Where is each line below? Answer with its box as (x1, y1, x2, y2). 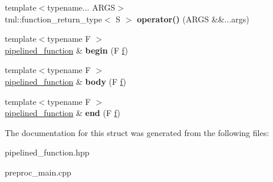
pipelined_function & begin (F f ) (5, 44, 128, 56)
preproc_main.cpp (5, 166, 71, 178)
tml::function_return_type (5, 12, 103, 25)
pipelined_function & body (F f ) (5, 75, 126, 87)
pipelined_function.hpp (5, 146, 90, 158)
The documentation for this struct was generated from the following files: (5, 126, 269, 138)
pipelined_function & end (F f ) (5, 107, 120, 119)
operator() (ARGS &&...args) (137, 12, 249, 25)
